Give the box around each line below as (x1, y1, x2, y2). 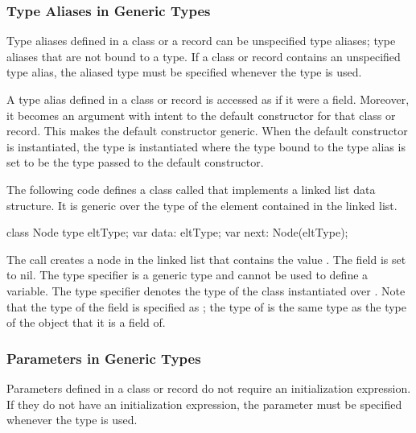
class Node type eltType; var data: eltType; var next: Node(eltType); (6, 224, 348, 241)
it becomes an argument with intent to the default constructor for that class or (6, 106, 396, 123)
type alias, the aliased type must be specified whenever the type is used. (6, 64, 362, 80)
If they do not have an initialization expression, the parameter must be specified (6, 395, 402, 412)
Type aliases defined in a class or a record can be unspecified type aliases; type (6, 32, 396, 49)
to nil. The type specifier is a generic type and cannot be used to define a (6, 266, 369, 283)
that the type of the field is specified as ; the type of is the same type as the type (6, 298, 407, 315)
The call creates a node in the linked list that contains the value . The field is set (6, 250, 406, 267)
